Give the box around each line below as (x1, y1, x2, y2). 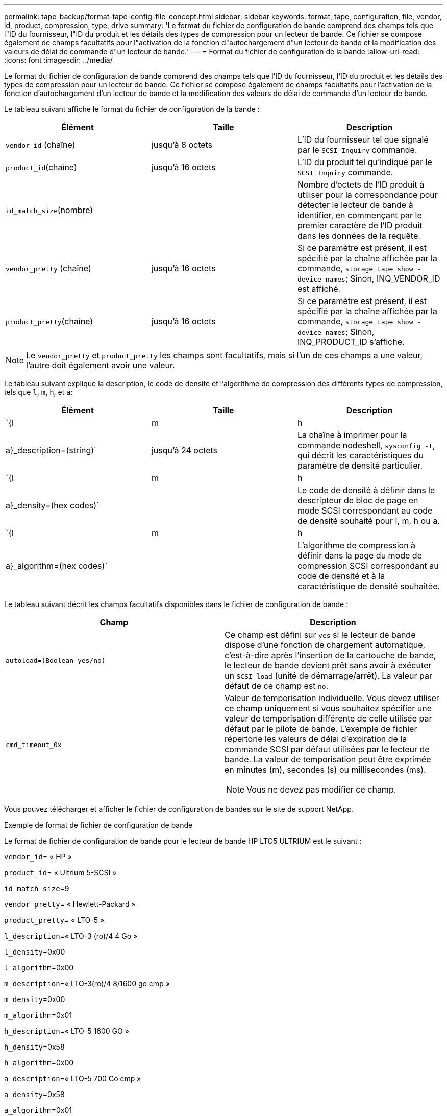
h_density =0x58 (4, 1042, 65, 1051)
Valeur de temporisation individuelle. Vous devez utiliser (225, 693, 439, 703)
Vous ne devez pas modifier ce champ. (246, 784, 396, 795)
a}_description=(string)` (6, 445, 97, 455)
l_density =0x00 (4, 947, 65, 956)
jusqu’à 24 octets (151, 445, 218, 455)
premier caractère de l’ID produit (297, 220, 423, 230)
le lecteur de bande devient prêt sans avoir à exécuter (225, 660, 432, 670)
